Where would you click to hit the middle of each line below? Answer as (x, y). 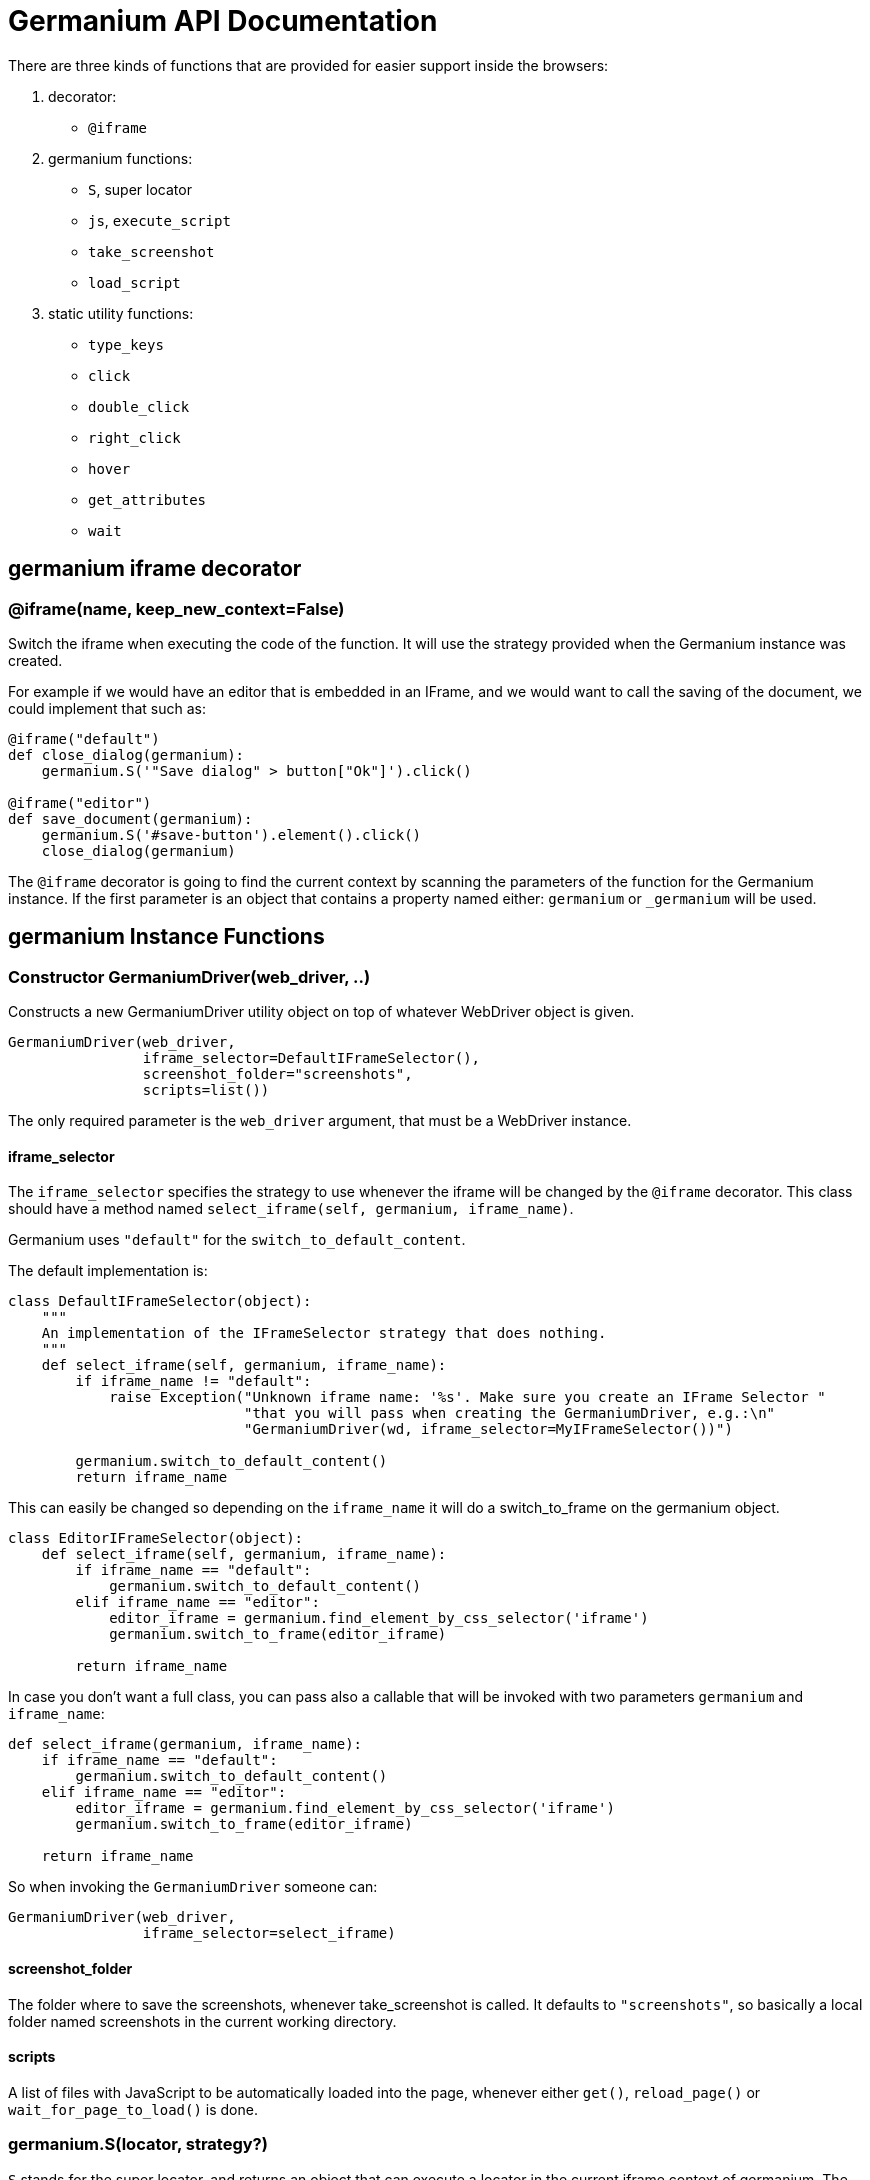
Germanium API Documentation (223, 21)
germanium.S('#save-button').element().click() (231, 834)
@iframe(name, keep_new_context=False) (176, 608)
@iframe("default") (84, 738)
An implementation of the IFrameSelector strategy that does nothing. (324, 1333)
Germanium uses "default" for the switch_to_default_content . (237, 1240)
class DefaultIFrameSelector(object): (160, 1301)
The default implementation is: (108, 1271)
